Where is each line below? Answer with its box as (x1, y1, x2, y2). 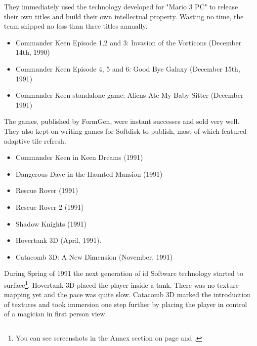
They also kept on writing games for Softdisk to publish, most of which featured (4, 125, 247, 136)
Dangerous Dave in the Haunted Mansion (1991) (15, 168, 163, 179)
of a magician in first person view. (4, 308, 107, 319)
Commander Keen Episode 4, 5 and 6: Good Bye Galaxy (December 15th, (15, 63, 240, 74)
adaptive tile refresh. (4, 135, 66, 146)
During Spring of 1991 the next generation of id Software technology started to (4, 268, 243, 278)
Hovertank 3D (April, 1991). (15, 235, 102, 245)
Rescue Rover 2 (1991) (15, 201, 84, 212)
